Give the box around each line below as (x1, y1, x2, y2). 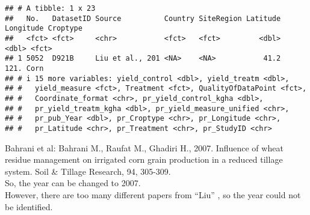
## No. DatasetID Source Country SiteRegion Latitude (5, 14, 281, 23)
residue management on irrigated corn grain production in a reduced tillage (5, 153, 283, 166)
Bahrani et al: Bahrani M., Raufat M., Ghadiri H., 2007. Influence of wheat (5, 141, 284, 154)
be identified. (5, 200, 53, 213)
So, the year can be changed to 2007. (5, 177, 141, 189)
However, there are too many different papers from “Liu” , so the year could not (5, 188, 301, 201)
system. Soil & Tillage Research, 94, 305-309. (5, 165, 171, 177)
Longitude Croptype (5, 24, 82, 33)
